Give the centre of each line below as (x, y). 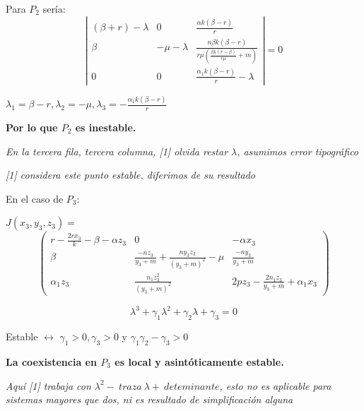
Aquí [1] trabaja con (48, 385)
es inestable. (106, 127)
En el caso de (35, 198)
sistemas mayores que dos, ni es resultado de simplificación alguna (149, 399)
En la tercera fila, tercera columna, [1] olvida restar (117, 151)
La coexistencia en (51, 361)
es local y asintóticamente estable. (199, 361)
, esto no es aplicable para (275, 385)
